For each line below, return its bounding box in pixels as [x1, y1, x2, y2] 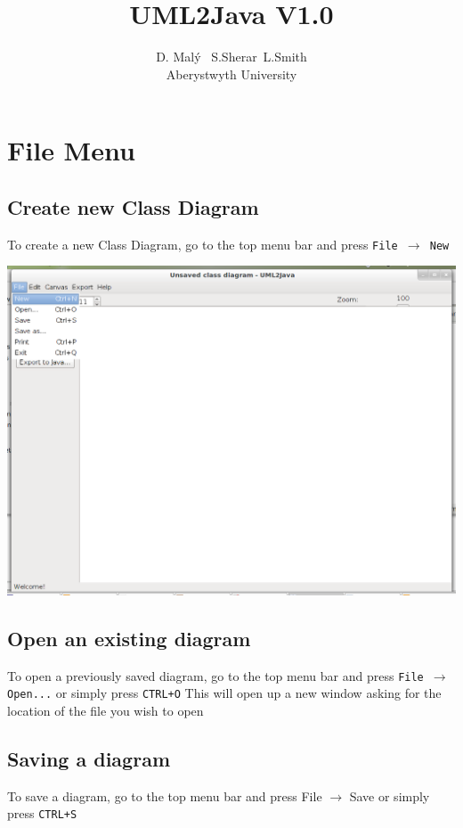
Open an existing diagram [7, 624, 251, 652]
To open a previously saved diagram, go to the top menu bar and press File [7, 666, 424, 685]
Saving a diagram [7, 745, 170, 773]
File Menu [7, 132, 135, 168]
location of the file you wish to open [7, 701, 204, 720]
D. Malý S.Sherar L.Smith [156, 47, 307, 66]
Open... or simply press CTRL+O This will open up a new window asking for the [7, 684, 442, 702]
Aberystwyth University [166, 64, 297, 83]
